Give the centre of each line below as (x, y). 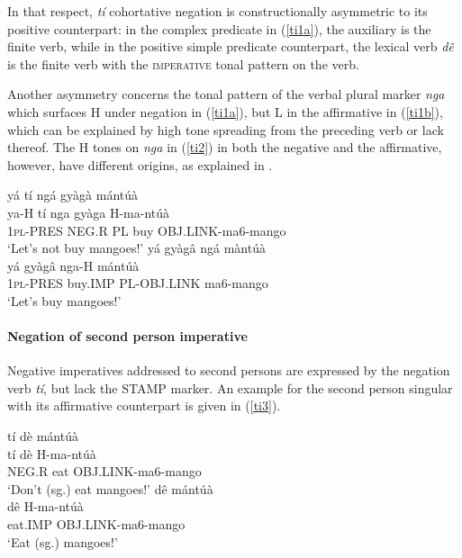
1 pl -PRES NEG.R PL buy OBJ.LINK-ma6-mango (147, 230)
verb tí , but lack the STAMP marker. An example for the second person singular (230, 387)
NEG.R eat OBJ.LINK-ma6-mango (104, 471)
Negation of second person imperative (127, 336)
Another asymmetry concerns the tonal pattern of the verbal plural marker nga (226, 94)
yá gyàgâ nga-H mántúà (73, 265)
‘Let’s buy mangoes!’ (64, 300)
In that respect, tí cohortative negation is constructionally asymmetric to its (217, 11)
